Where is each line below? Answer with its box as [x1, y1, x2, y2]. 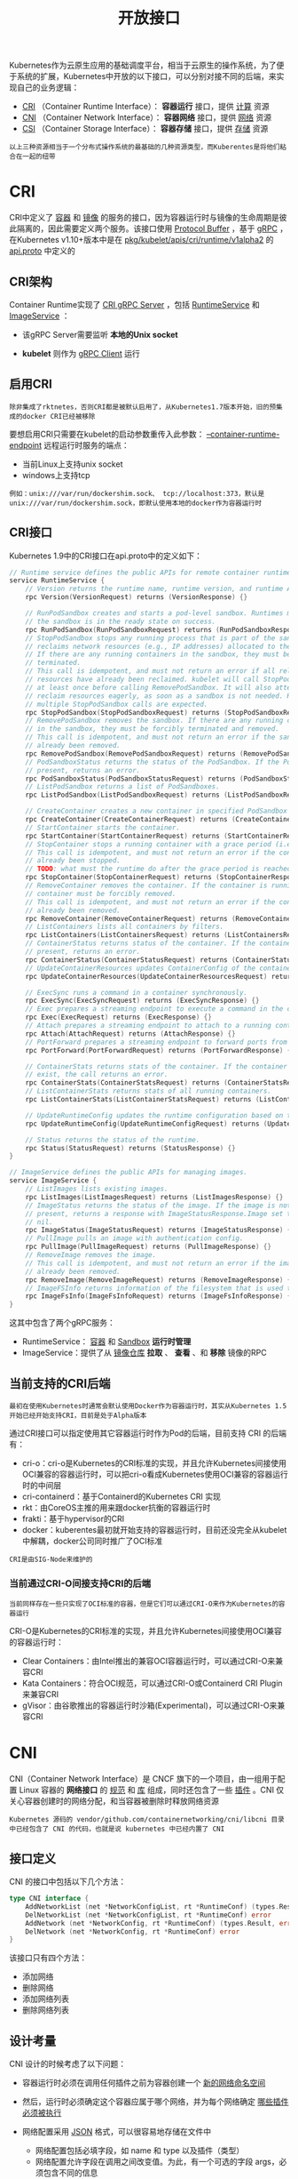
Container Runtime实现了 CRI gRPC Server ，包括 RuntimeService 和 [9, 299, 260, 309]
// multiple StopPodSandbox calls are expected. [25, 700, 208, 709]
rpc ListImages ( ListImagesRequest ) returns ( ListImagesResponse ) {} [25, 1192, 284, 1201]
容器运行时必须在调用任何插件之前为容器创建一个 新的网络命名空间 [21, 2078, 266, 2088]
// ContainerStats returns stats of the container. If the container [25, 1061, 288, 1071]
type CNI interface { [9, 1895, 90, 1903]
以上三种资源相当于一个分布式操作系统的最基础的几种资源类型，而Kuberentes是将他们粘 [9, 143, 286, 152]
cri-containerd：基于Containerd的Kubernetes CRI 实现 [21, 1491, 222, 1502]
